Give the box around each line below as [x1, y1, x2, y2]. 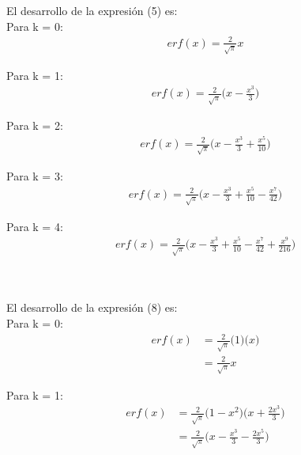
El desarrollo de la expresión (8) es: [6, 299, 178, 316]
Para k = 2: [6, 117, 63, 134]
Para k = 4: [6, 218, 63, 234]
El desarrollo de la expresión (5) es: [6, 2, 178, 18]
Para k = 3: [6, 167, 63, 184]
